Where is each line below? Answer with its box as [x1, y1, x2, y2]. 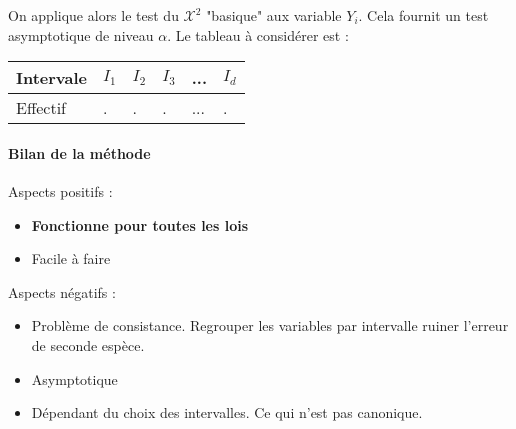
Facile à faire [31, 248, 111, 269]
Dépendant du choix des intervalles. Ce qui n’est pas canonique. [31, 402, 423, 423]
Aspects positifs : [8, 180, 113, 201]
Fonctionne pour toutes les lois [31, 214, 249, 235]
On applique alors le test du [8, 5, 179, 25]
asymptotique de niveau [8, 24, 154, 45]
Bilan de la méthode [8, 142, 151, 163]
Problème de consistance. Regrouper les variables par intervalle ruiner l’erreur [31, 315, 509, 336]
